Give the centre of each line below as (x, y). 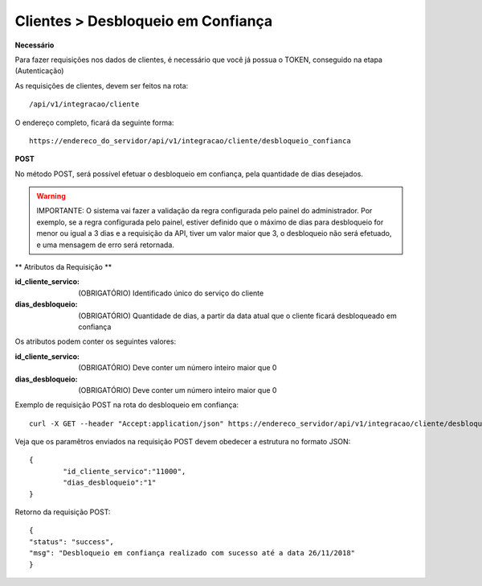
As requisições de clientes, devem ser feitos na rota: (102, 85)
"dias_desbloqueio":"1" (110, 483)
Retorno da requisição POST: (63, 512)
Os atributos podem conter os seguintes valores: (96, 341)
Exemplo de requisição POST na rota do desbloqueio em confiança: (127, 405)
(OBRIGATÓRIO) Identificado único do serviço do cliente (171, 293)
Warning (51, 196)
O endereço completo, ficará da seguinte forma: (94, 122)
